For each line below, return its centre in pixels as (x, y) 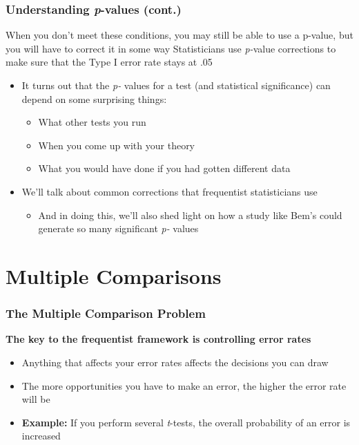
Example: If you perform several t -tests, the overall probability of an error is (186, 422)
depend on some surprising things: (94, 98)
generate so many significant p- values (118, 228)
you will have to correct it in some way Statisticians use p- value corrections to (171, 48)
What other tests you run (92, 122)
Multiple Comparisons (114, 275)
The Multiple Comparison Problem (106, 313)
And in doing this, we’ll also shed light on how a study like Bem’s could (190, 215)
